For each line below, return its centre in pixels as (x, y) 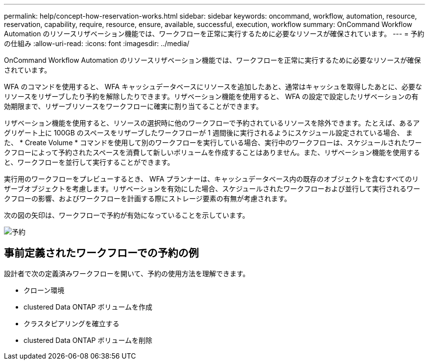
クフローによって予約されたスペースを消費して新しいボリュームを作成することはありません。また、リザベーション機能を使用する (212, 152)
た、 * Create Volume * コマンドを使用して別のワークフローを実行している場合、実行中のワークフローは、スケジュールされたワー (213, 143)
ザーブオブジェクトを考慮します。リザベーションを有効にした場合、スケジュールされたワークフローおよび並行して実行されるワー (212, 189)
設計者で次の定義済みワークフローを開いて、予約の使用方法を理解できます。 (127, 273)
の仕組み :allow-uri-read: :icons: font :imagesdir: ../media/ (97, 43)
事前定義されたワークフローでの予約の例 (101, 253)
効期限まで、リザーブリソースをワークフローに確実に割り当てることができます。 (133, 106)
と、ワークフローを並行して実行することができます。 (89, 162)
